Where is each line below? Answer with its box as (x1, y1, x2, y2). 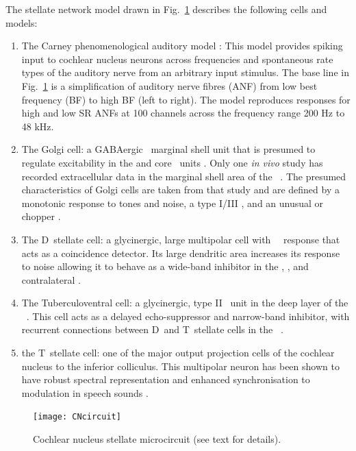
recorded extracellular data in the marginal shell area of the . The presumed (21, 169, 346, 183)
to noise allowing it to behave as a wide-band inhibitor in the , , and (21, 259, 309, 273)
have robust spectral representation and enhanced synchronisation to (21, 372, 310, 387)
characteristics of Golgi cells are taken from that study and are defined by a (21, 182, 340, 197)
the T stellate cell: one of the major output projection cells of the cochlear (21, 345, 335, 360)
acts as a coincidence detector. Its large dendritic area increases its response (21, 245, 340, 260)
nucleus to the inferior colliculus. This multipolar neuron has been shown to (21, 358, 340, 373)
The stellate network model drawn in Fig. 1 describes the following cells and (5, 2, 327, 16)
